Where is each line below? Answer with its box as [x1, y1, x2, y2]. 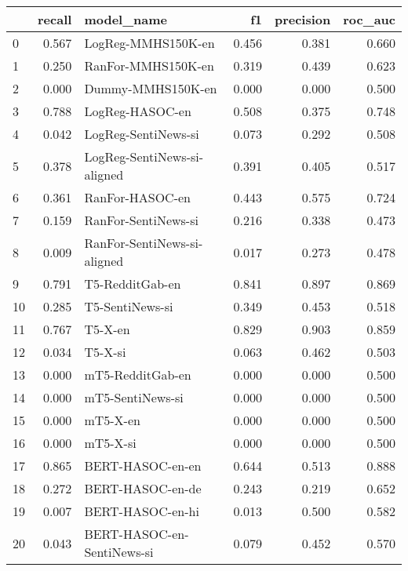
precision [274, 10, 331, 28]
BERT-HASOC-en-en [84, 456, 202, 475]
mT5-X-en [84, 411, 140, 429]
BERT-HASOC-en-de [84, 479, 202, 497]
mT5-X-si [84, 434, 137, 452]
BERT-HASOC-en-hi [84, 502, 199, 520]
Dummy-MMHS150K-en [84, 79, 217, 97]
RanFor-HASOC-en [84, 188, 191, 206]
